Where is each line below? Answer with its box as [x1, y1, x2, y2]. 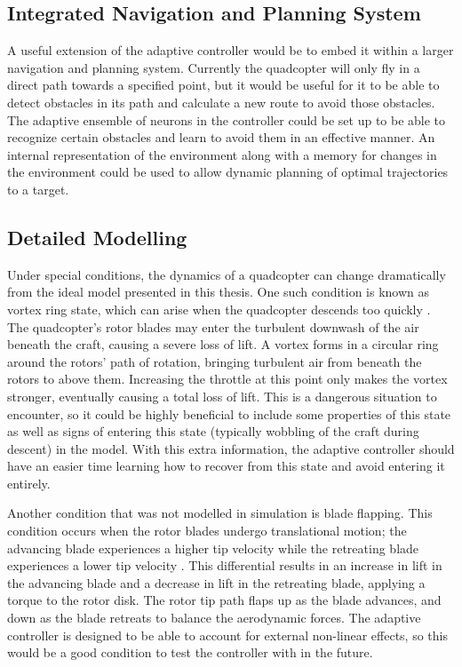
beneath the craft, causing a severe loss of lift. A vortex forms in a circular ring [7, 335, 439, 353]
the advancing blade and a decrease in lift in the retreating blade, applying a [7, 573, 426, 592]
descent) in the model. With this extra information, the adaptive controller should [7, 439, 455, 457]
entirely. [7, 473, 51, 492]
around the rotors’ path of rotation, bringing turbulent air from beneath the [7, 352, 422, 370]
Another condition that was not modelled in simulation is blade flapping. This [7, 504, 433, 522]
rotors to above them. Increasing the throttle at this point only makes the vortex [7, 369, 448, 388]
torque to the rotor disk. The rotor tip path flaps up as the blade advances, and [7, 591, 442, 609]
